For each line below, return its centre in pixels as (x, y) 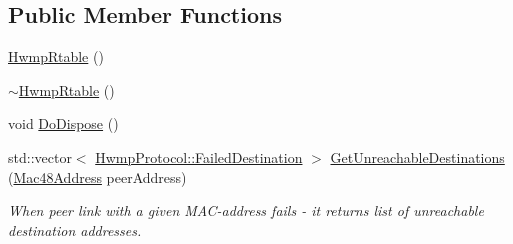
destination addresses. (75, 229)
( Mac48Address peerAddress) (97, 176)
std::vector (40, 156)
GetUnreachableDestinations (417, 156)
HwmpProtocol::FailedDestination (199, 156)
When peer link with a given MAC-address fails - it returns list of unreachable (246, 210)
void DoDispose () (63, 123)
